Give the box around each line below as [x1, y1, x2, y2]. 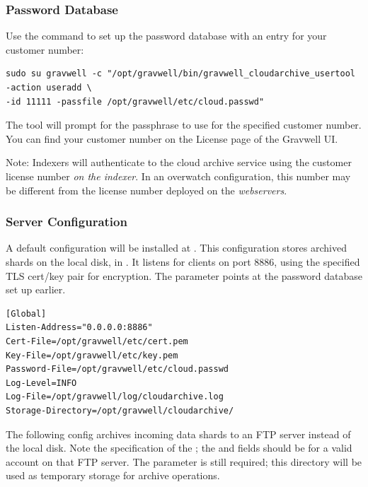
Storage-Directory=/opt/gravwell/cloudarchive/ [6, 405, 234, 416]
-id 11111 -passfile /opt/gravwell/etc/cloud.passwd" [6, 96, 265, 107]
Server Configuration [6, 213, 127, 230]
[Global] [6, 308, 47, 319]
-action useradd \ [6, 83, 92, 93]
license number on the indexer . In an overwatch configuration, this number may [6, 168, 351, 183]
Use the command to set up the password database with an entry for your [6, 28, 327, 43]
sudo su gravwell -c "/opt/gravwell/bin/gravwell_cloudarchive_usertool [6, 69, 355, 79]
